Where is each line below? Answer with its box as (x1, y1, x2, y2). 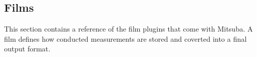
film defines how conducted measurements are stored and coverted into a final (4, 33, 247, 44)
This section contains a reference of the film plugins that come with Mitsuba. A (4, 23, 253, 34)
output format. (4, 43, 50, 54)
